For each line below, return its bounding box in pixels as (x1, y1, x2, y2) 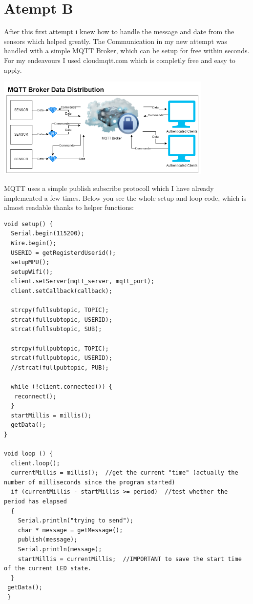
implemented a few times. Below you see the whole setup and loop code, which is (4, 192, 247, 203)
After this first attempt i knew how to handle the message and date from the (4, 26, 234, 37)
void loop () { (4, 450, 53, 458)
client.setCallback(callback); (11, 288, 112, 295)
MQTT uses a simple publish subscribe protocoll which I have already (4, 183, 214, 193)
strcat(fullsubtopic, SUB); (11, 326, 102, 333)
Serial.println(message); (18, 546, 102, 553)
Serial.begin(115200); (11, 230, 84, 237)
